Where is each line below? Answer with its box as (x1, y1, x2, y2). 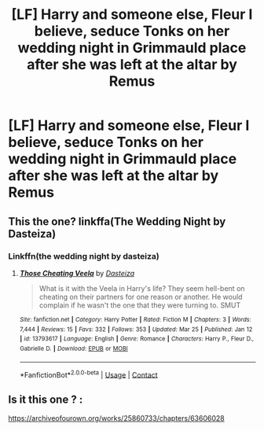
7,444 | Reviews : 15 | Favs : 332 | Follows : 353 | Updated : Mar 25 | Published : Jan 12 (19, 325, 253, 333)
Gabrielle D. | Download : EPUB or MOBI (19, 344, 128, 352)
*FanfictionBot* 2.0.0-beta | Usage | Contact (19, 368, 159, 379)
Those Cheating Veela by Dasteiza (19, 268, 135, 278)
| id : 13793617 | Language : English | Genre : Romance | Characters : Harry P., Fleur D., (19, 335, 254, 343)
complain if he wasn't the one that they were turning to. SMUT (38, 300, 241, 310)
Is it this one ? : (8, 392, 83, 406)
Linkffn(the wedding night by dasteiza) (8, 250, 159, 261)
